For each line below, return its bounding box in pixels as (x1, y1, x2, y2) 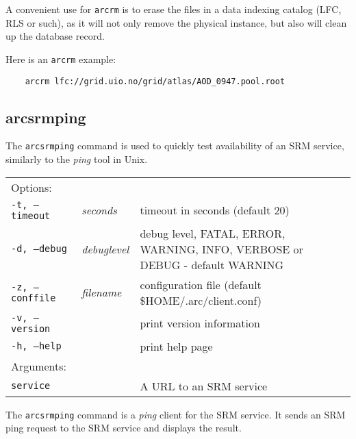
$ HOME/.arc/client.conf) (140, 292, 262, 308)
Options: (11, 179, 52, 195)
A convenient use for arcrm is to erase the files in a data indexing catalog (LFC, (5, 2, 342, 16)
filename (81, 284, 122, 301)
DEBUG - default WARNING (140, 256, 283, 273)
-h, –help (11, 340, 62, 352)
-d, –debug (11, 243, 67, 255)
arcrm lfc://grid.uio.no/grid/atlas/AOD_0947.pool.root (25, 76, 285, 86)
